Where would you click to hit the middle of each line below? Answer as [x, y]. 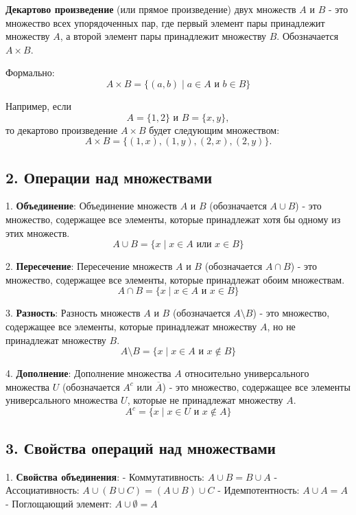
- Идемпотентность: [259, 490]
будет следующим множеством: [214, 129]
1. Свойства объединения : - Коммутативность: [105, 476]
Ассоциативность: [43, 490]
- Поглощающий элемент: [59, 503]
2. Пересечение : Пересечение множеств [89, 266]
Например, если [39, 105]
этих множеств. [38, 232]
